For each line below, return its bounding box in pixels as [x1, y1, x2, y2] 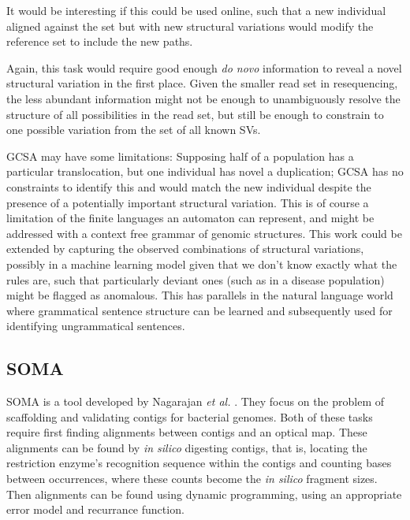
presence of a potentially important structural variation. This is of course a [6, 194, 369, 210]
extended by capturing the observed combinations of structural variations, [6, 240, 364, 257]
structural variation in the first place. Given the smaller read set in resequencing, [6, 75, 398, 91]
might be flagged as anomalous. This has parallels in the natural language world [6, 287, 393, 303]
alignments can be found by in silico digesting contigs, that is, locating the [6, 439, 367, 455]
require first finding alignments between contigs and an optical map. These [6, 424, 367, 440]
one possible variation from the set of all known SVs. [6, 121, 261, 138]
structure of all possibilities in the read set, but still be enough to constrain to [6, 106, 384, 122]
